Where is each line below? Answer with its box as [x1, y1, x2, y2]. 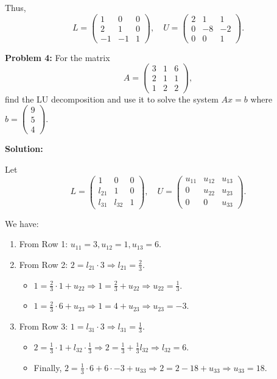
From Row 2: [19, 258, 68, 270]
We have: [5, 217, 39, 229]
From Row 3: [19, 320, 68, 333]
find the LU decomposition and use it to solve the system [5, 92, 219, 105]
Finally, [33, 361, 62, 374]
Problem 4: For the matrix [5, 51, 110, 63]
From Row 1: [19, 237, 68, 250]
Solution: [5, 142, 43, 155]
